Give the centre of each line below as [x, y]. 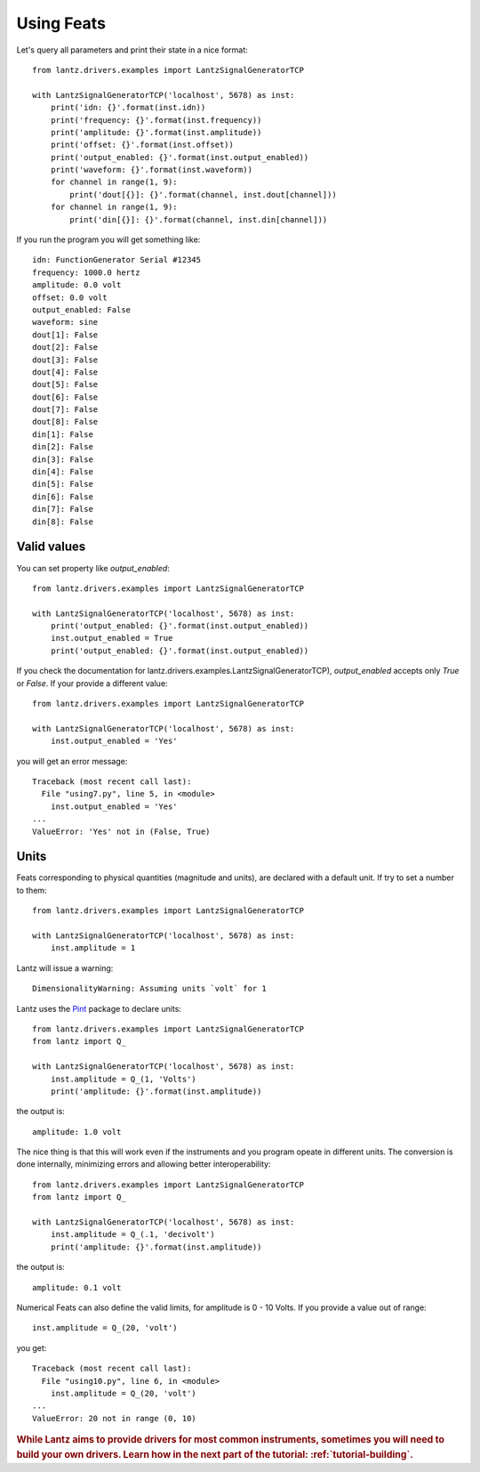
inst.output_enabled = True [112, 638]
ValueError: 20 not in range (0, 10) [115, 1418]
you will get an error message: [72, 761]
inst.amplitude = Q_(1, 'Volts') [124, 1079]
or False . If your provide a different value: [92, 683]
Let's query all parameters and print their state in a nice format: [132, 50]
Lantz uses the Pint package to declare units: [99, 1008]
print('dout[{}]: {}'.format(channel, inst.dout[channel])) [203, 194]
